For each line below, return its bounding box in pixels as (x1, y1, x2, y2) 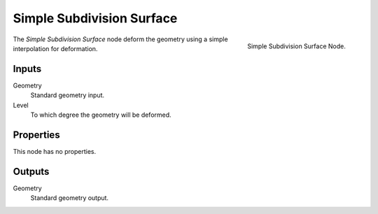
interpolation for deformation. (13, 44, 98, 52)
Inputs (13, 63, 42, 75)
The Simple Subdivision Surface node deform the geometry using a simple (13, 35, 228, 43)
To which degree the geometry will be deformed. (30, 110, 171, 119)
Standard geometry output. (30, 194, 108, 202)
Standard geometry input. (30, 91, 105, 99)
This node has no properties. (13, 147, 97, 155)
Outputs (13, 165, 50, 178)
